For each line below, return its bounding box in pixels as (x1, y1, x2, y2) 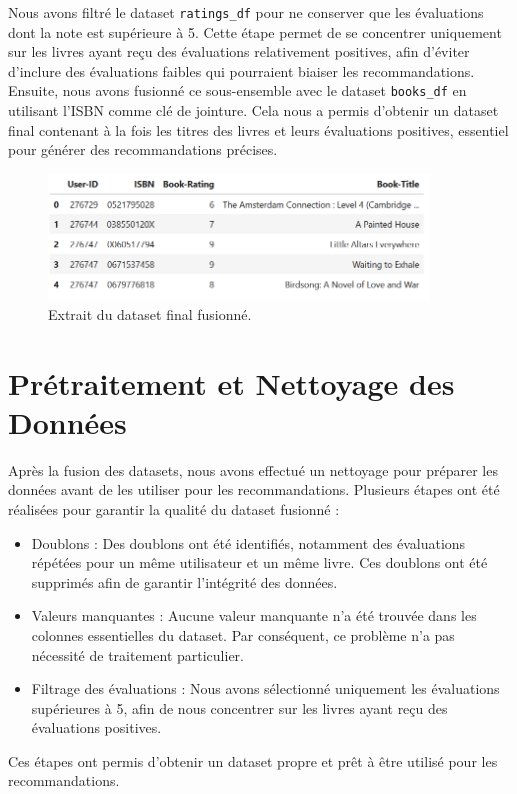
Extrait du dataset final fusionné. (48, 303, 252, 324)
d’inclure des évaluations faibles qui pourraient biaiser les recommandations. (8, 60, 475, 81)
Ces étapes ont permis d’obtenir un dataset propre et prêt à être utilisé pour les (8, 750, 498, 771)
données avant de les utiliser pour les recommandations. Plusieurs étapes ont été (8, 479, 500, 500)
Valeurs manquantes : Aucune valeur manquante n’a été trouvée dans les (31, 605, 477, 626)
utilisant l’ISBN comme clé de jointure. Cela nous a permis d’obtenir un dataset (8, 100, 499, 121)
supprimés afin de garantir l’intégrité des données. (31, 571, 338, 592)
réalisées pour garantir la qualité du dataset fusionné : (8, 498, 340, 519)
